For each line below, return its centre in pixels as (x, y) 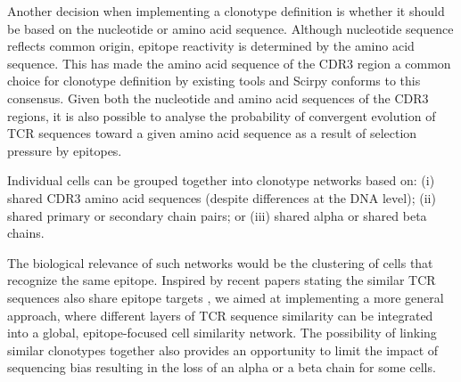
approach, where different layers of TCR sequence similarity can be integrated (220, 315)
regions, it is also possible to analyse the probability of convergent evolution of (222, 115)
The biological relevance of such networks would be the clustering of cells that (220, 262)
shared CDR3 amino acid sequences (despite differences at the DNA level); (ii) (222, 197)
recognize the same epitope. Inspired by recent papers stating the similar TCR (222, 280)
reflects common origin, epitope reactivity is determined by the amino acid (211, 46)
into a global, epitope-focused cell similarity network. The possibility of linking (222, 333)
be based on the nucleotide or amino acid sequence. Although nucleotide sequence (230, 28)
